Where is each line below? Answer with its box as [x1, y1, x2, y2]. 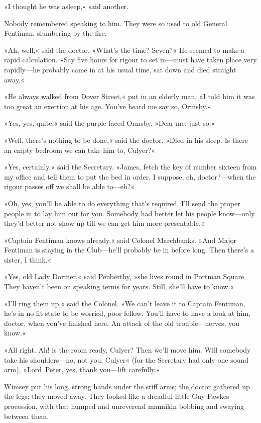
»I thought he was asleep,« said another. [4, 1, 128, 11]
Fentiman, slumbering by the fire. [4, 28, 107, 38]
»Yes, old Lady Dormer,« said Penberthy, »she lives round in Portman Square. [4, 271, 246, 282]
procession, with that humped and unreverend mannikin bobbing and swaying [4, 401, 244, 411]
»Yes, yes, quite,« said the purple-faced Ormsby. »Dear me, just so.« [4, 118, 215, 128]
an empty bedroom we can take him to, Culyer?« [4, 144, 156, 155]
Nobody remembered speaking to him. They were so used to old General [4, 18, 227, 28]
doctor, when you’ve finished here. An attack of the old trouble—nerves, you [4, 317, 239, 328]
